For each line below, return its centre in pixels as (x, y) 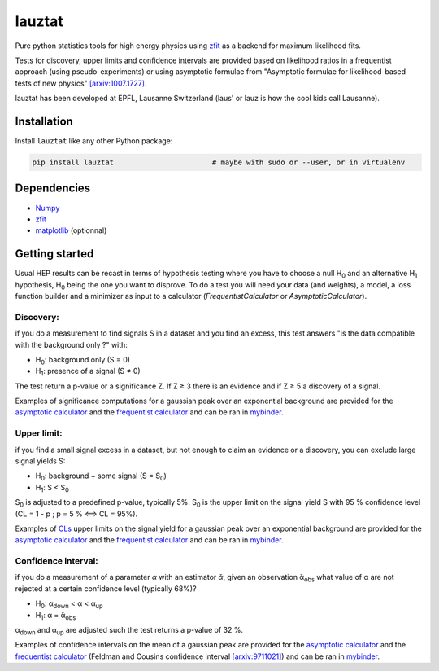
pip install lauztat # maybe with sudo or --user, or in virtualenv (219, 162)
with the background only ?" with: (71, 344)
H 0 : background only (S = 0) (83, 360)
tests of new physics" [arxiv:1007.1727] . (81, 83)
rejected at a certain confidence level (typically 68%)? (106, 588)
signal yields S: (40, 461)
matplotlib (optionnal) (71, 230)
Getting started (54, 254)
